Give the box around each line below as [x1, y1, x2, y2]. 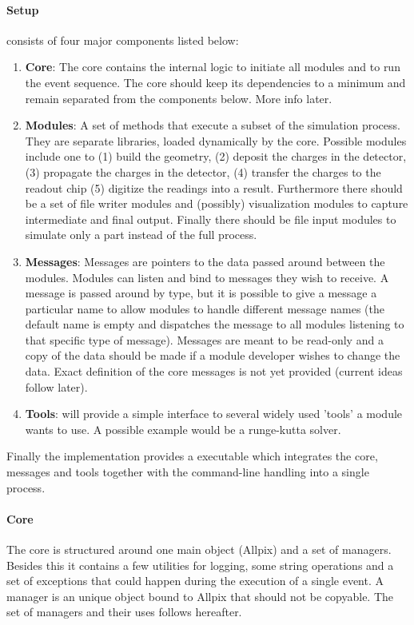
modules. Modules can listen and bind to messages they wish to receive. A [25, 269, 389, 285]
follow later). [25, 378, 88, 395]
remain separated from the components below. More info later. [25, 90, 332, 106]
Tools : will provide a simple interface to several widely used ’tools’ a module [25, 405, 403, 422]
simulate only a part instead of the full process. [25, 226, 257, 243]
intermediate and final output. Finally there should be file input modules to [25, 210, 396, 227]
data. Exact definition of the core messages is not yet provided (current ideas [25, 363, 403, 380]
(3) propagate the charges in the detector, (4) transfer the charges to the [25, 163, 381, 180]
